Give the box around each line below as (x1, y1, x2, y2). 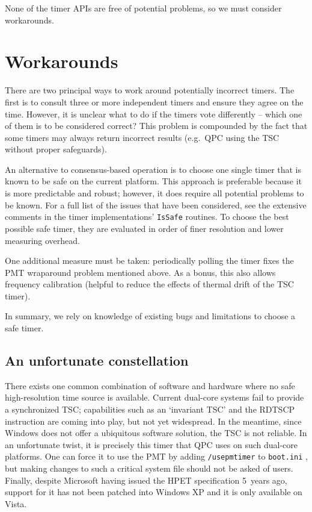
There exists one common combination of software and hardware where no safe (5, 379, 295, 392)
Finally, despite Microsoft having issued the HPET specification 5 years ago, (5, 473, 287, 486)
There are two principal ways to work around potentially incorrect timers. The (5, 84, 295, 96)
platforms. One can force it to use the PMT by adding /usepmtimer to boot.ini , (5, 450, 308, 463)
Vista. (5, 497, 27, 510)
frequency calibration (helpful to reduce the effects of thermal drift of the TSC (5, 278, 294, 290)
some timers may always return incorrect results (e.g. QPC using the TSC (5, 131, 280, 143)
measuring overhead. (5, 234, 80, 246)
